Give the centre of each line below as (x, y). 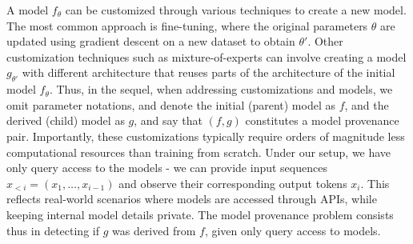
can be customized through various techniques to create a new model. (236, 10)
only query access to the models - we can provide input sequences (167, 168)
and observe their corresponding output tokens (233, 183)
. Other (325, 41)
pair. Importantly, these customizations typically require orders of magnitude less (206, 136)
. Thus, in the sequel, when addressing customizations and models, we (221, 89)
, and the (367, 104)
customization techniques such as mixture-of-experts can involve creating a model (206, 56)
